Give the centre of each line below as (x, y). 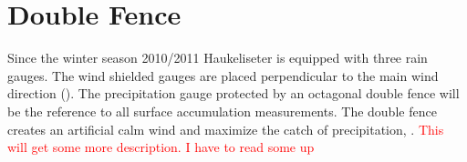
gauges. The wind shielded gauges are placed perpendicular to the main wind (223, 75)
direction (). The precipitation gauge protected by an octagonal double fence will (233, 93)
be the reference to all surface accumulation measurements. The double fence (222, 111)
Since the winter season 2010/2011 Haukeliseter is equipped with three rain (218, 58)
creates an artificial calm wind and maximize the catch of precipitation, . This (226, 129)
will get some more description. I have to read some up (161, 147)
